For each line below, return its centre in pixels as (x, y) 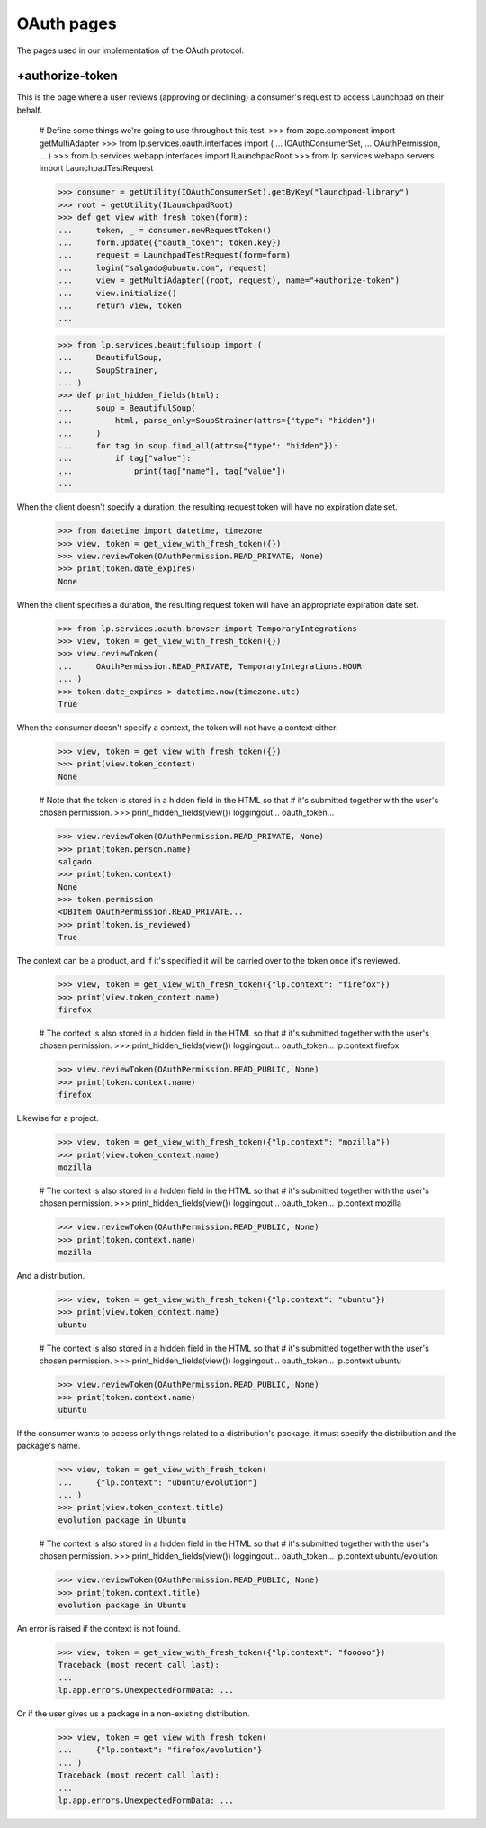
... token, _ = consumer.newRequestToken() (165, 230)
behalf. (29, 110)
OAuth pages (67, 23)
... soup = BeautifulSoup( (127, 408)
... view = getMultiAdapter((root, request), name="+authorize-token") (229, 281)
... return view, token (120, 305)
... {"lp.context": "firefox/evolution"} (160, 1750)
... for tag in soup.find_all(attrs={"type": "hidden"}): (198, 446)
